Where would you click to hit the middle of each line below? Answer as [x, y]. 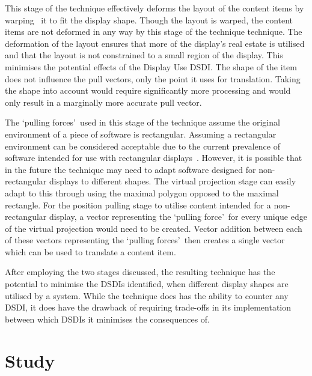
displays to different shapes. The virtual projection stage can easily [173, 181]
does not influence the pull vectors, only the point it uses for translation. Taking [153, 78]
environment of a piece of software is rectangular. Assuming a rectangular [141, 134]
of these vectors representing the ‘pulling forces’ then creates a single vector [145, 240]
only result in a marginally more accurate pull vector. [103, 102]
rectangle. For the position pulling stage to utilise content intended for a [138, 205]
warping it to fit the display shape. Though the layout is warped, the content [149, 20]
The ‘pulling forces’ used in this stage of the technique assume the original [142, 122]
